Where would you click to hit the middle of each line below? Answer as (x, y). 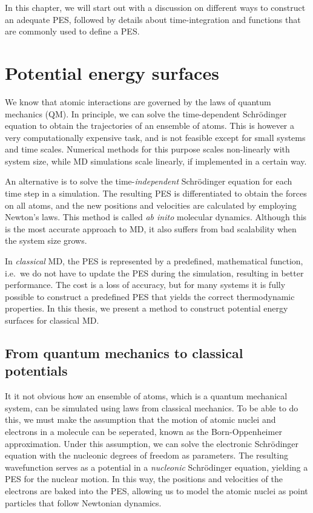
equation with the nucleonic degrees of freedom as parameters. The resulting (147, 455)
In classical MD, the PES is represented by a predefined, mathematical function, (154, 261)
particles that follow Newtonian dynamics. (83, 502)
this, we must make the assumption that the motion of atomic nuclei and (140, 420)
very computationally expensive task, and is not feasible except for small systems (155, 137)
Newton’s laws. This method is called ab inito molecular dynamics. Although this (156, 217)
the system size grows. (46, 240)
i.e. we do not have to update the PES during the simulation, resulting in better (154, 273)
